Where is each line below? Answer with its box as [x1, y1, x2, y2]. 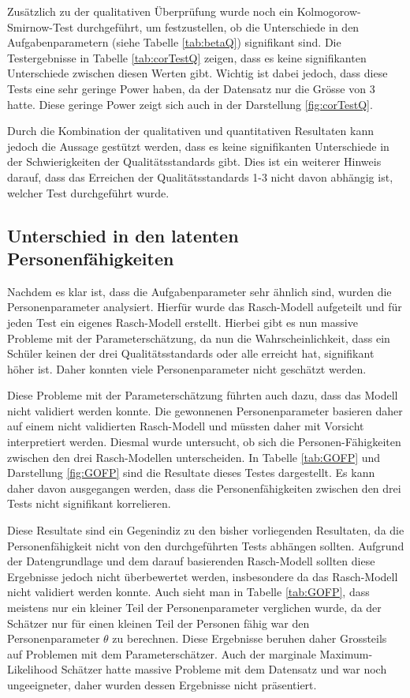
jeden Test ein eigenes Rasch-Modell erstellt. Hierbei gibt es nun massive [7, 313, 358, 330]
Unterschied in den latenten [7, 223, 239, 247]
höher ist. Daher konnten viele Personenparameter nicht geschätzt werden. [7, 360, 367, 377]
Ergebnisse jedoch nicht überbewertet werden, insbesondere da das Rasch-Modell [7, 568, 398, 584]
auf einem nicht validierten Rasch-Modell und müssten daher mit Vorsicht [7, 418, 364, 434]
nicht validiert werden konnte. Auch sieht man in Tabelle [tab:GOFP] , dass [7, 584, 370, 600]
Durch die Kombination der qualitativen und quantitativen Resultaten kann [7, 122, 374, 139]
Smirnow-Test [7, 18, 74, 35]
